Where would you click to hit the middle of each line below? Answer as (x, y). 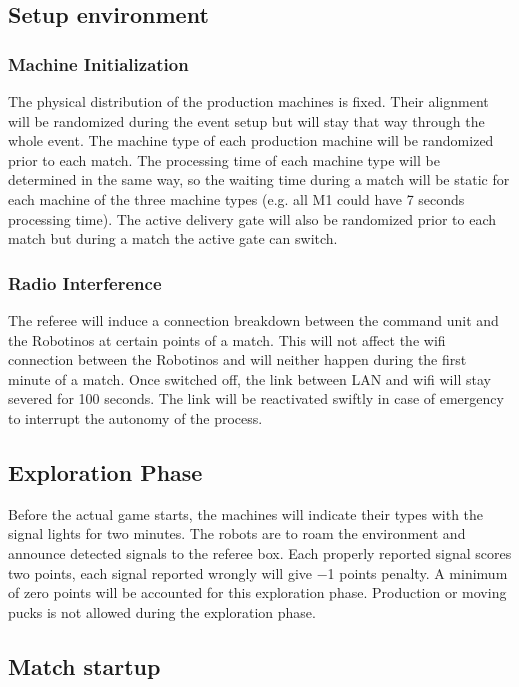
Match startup (84, 665)
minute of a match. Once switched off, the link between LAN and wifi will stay (249, 378)
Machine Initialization (98, 63)
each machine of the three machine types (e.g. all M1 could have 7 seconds (236, 198)
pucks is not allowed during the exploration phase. (162, 611)
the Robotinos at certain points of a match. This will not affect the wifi (227, 339)
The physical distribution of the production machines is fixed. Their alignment (248, 101)
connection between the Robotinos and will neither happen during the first (237, 359)
